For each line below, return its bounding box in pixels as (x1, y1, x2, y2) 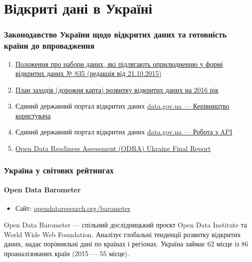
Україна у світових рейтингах (4, 164, 114, 176)
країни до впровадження (4, 39, 95, 52)
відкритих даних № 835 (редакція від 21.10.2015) (15, 68, 162, 78)
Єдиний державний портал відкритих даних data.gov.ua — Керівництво (15, 101, 230, 111)
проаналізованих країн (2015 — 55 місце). (4, 248, 129, 258)
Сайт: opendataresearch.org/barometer (15, 203, 131, 213)
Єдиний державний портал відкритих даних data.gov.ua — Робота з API (15, 127, 233, 137)
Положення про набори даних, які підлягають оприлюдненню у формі (15, 58, 223, 69)
